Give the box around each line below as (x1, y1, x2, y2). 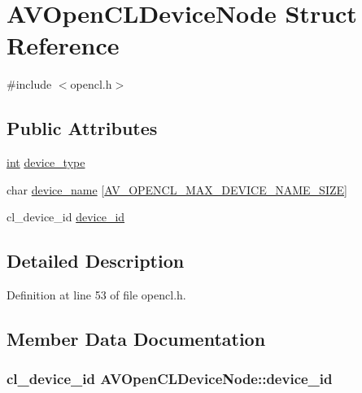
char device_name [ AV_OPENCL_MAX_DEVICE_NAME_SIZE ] (7, 181, 347, 198)
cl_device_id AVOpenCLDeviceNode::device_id (7, 369, 333, 389)
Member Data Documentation (7, 326, 266, 352)
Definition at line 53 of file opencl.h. (7, 286, 186, 303)
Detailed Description (7, 248, 185, 273)
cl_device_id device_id (7, 208, 125, 225)
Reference (7, 28, 120, 62)
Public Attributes (7, 116, 158, 141)
